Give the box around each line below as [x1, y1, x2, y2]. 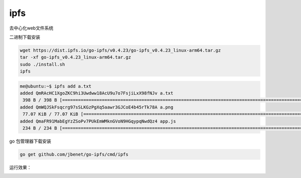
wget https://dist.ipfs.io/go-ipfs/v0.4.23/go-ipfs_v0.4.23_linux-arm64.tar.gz [20, 47, 221, 53]
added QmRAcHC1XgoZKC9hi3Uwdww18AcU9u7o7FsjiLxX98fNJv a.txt [20, 90, 174, 96]
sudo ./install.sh [20, 61, 65, 67]
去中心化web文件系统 [9, 25, 54, 31]
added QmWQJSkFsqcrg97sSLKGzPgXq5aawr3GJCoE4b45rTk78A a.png [20, 104, 174, 110]
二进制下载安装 [9, 34, 40, 40]
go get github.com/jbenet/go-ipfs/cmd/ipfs [20, 151, 129, 157]
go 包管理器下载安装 [9, 138, 51, 144]
